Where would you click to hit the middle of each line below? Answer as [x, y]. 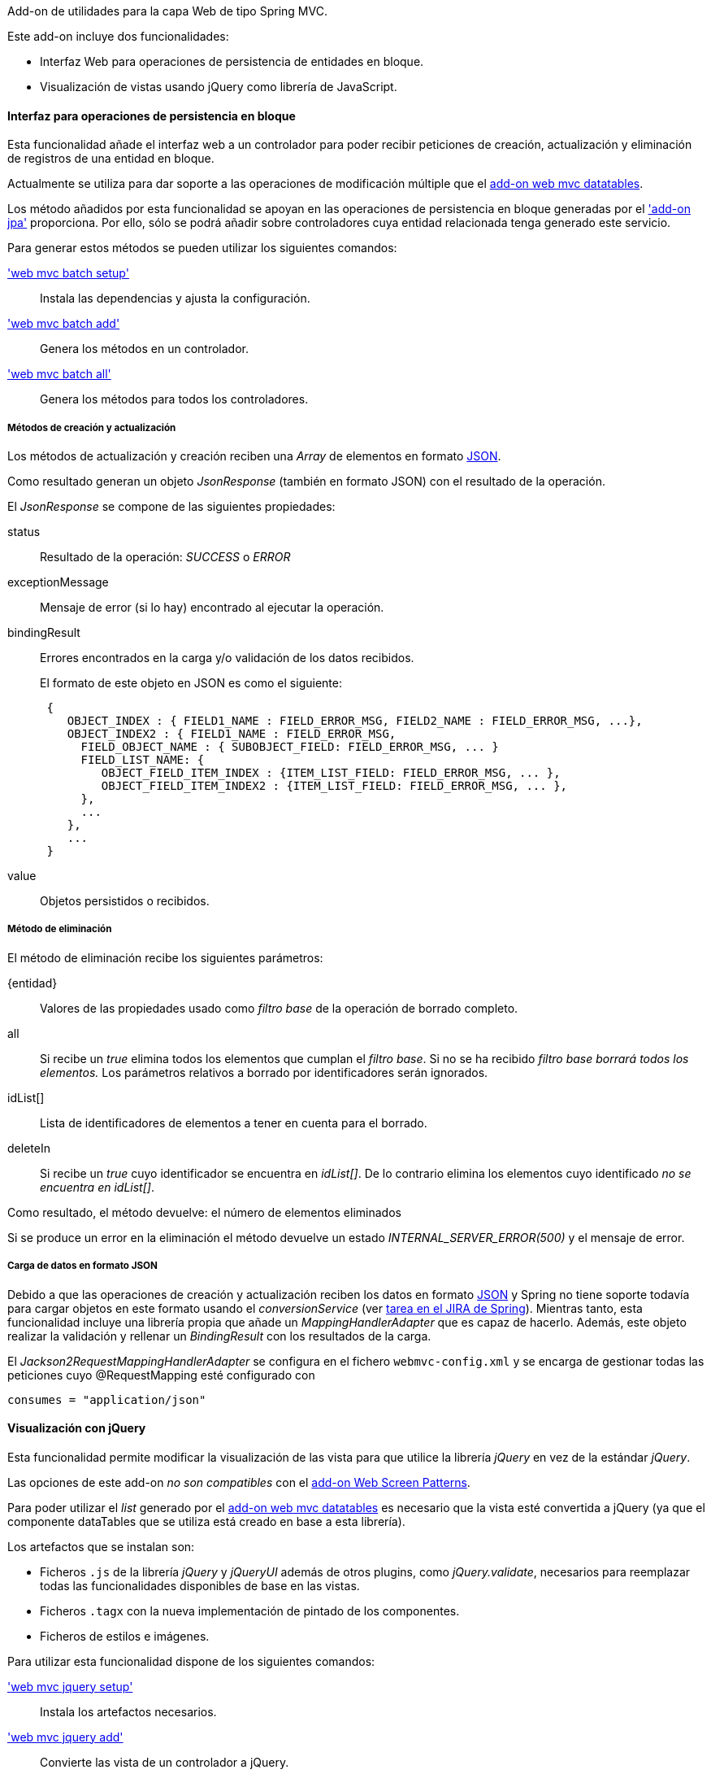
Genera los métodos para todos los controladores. [174, 399]
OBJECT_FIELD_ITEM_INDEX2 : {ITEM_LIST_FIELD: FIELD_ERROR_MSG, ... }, [334, 786]
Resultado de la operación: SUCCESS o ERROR [165, 557]
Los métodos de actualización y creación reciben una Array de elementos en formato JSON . [254, 456]
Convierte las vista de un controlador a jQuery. [165, 1762]
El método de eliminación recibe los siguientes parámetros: [165, 957]
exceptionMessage [58, 582]
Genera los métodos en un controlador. [144, 349]
